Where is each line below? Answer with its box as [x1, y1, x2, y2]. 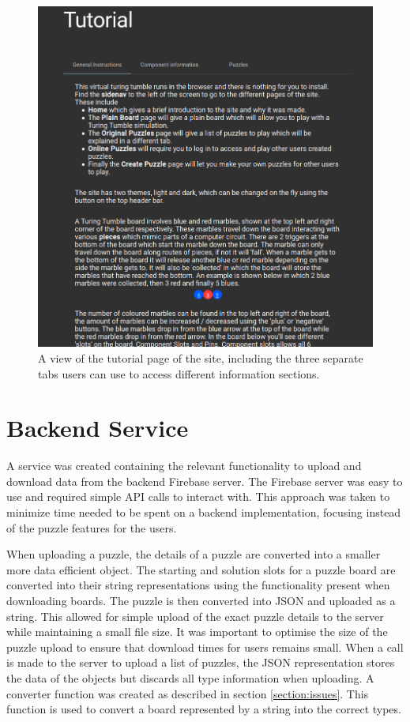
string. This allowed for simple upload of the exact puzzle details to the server [6, 607, 384, 624]
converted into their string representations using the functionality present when [6, 577, 390, 593]
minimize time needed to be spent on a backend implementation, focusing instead [6, 504, 401, 521]
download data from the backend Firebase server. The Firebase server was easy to [6, 472, 403, 489]
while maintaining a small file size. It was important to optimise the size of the [6, 623, 388, 640]
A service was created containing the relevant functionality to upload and [6, 457, 362, 474]
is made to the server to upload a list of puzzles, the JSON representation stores [6, 654, 395, 671]
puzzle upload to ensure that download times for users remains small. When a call [6, 638, 404, 655]
